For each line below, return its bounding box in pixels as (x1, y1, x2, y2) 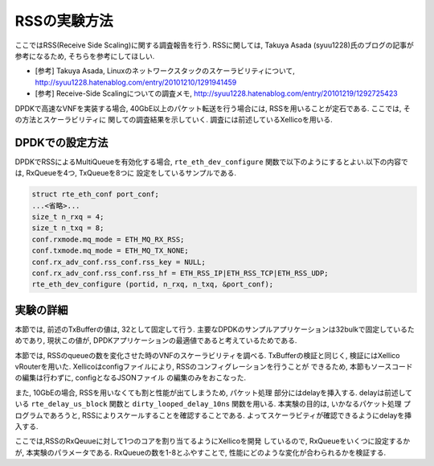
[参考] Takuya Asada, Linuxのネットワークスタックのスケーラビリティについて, (35, 66, 295, 76)
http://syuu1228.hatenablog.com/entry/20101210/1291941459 (35, 77, 237, 87)
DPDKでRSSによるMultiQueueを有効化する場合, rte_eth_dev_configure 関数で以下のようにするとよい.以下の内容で (14, 157, 409, 167)
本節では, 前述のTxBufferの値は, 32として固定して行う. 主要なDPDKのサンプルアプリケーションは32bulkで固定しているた (14, 324, 415, 334)
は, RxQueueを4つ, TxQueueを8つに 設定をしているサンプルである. (14, 168, 237, 178)
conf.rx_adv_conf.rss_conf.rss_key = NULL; (31, 258, 207, 266)
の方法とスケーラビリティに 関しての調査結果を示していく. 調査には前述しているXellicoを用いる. (14, 114, 333, 124)
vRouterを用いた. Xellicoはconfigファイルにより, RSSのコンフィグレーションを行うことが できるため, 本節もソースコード (14, 361, 413, 371)
